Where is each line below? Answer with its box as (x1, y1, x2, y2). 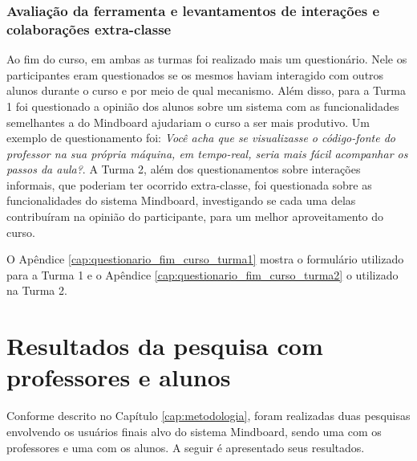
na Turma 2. (6, 282, 67, 299)
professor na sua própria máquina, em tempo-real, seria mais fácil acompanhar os (6, 145, 408, 161)
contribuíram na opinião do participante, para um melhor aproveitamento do (6, 208, 384, 225)
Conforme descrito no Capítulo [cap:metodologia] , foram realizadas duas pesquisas (6, 407, 411, 424)
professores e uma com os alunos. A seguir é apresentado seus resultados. (6, 439, 365, 455)
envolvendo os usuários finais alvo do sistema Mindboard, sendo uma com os (6, 422, 382, 439)
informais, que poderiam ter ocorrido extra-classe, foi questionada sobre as (6, 176, 372, 193)
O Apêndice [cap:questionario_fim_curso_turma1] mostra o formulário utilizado (6, 251, 404, 267)
